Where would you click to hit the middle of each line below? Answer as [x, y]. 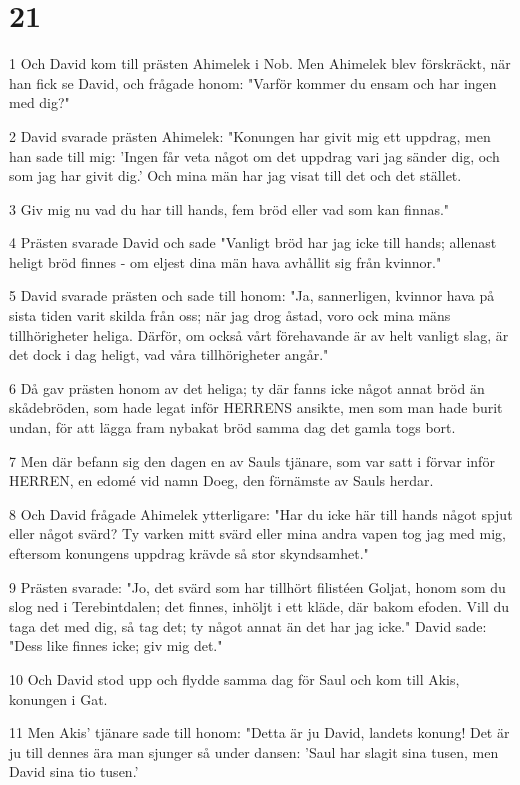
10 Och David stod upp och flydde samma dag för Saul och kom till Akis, [234, 678]
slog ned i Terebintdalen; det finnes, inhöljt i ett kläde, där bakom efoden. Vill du [259, 606]
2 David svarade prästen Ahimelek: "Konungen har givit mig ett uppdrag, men [250, 135]
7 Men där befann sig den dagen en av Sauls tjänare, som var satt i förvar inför [252, 460]
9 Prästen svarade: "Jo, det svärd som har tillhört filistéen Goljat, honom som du [257, 586]
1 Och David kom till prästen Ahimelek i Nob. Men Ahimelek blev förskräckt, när [260, 63]
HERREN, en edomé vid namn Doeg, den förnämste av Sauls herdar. [221, 480]
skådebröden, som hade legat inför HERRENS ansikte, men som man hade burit [256, 407]
